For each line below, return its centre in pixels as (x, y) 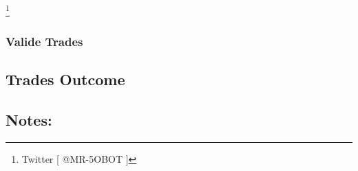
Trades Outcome (65, 79)
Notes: (29, 120)
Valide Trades (44, 42)
